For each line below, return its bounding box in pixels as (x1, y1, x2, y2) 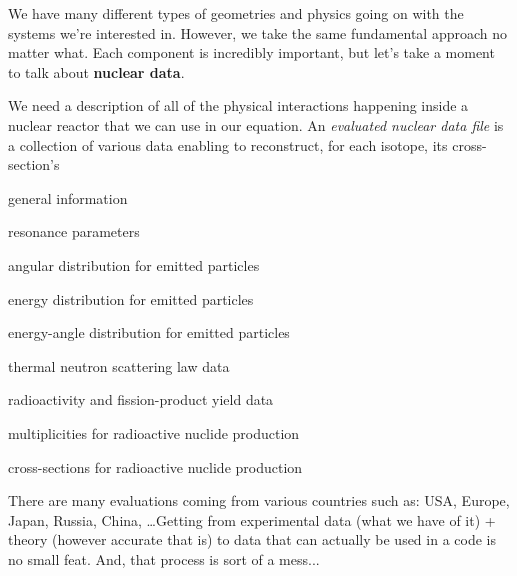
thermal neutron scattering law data (8, 355, 230, 376)
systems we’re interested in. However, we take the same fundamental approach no (8, 22, 508, 43)
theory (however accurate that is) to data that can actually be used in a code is (8, 529, 496, 550)
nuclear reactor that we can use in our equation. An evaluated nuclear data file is (8, 114, 504, 135)
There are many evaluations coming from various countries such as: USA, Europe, (8, 490, 510, 511)
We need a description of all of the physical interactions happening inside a (8, 95, 469, 116)
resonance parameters (8, 221, 140, 242)
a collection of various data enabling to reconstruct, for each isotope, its (8, 134, 448, 155)
